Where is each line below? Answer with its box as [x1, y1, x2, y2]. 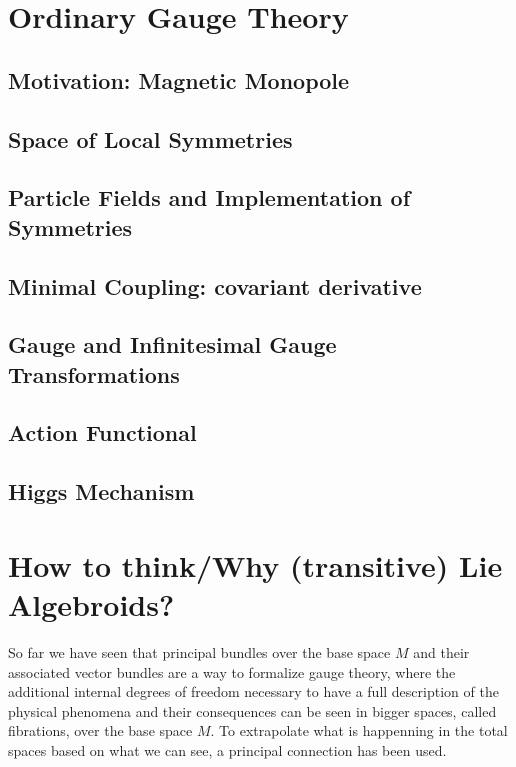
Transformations [8, 358, 180, 389]
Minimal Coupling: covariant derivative [8, 270, 422, 301]
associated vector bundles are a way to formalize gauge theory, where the [8, 661, 456, 682]
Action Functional [8, 417, 197, 448]
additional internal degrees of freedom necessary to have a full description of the [8, 681, 499, 702]
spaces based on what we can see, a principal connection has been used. [8, 739, 447, 760]
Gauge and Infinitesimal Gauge [8, 329, 337, 360]
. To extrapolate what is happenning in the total [210, 720, 508, 741]
